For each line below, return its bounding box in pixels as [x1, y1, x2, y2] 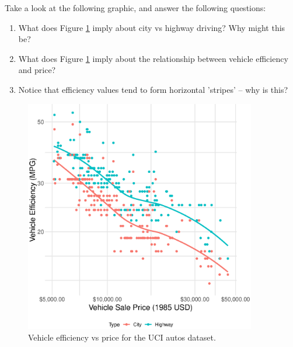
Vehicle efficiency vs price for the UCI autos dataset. [28, 331, 216, 343]
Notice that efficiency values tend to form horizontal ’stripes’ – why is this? [18, 83, 288, 95]
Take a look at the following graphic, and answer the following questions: [5, 2, 266, 13]
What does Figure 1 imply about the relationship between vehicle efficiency [18, 52, 288, 64]
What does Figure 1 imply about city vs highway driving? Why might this [18, 21, 285, 33]
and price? [18, 64, 56, 76]
